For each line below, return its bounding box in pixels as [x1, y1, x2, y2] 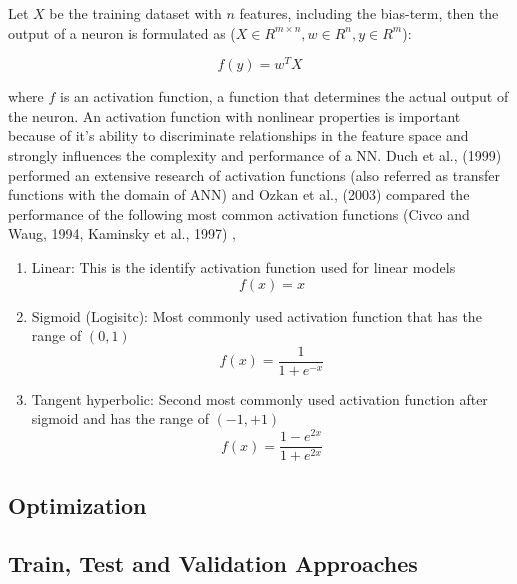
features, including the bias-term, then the [239, 3, 499, 23]
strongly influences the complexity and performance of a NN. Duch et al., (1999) [8, 145, 502, 166]
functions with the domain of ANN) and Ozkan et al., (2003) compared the [8, 184, 470, 205]
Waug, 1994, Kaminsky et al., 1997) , [8, 223, 236, 244]
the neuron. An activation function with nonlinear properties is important [8, 105, 461, 126]
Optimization [8, 489, 147, 520]
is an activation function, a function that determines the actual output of [60, 86, 509, 107]
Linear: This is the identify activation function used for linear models [31, 257, 456, 278]
